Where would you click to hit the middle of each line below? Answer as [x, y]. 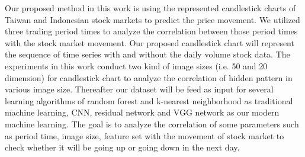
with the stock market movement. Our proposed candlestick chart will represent [150, 42]
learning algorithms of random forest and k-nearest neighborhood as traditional [149, 100]
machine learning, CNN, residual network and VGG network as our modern [142, 112]
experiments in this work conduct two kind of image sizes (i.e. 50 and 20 [136, 65]
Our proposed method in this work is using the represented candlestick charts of [150, 8]
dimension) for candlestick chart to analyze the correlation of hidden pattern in [149, 77]
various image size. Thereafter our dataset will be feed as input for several [139, 89]
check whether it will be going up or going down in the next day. [122, 147]
